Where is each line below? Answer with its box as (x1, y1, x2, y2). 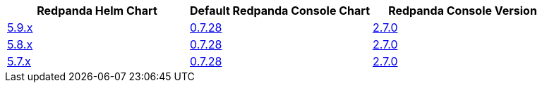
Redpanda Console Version (388, 4, 537, 18)
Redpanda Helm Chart (37, 4, 157, 18)
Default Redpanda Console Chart (190, 4, 371, 18)
